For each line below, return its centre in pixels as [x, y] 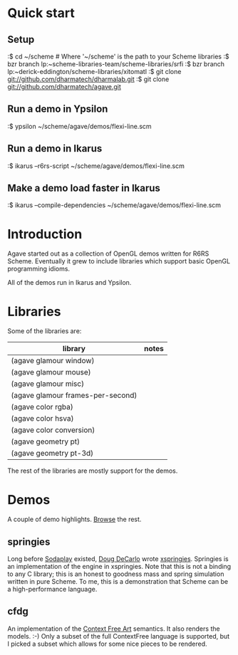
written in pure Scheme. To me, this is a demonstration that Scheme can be [118, 582]
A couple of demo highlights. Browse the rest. [74, 519]
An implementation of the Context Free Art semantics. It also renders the [114, 629]
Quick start [41, 13]
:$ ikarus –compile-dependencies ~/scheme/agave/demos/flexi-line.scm [114, 205]
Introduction [45, 234]
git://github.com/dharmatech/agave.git [64, 87]
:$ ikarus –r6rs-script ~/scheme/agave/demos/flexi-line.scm [96, 166]
